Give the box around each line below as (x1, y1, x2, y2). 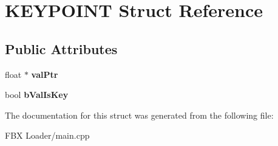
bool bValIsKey (5, 88, 69, 101)
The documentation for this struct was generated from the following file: (5, 108, 274, 121)
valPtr (31, 68, 58, 80)
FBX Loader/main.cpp (5, 129, 90, 142)
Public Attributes (5, 39, 118, 58)
